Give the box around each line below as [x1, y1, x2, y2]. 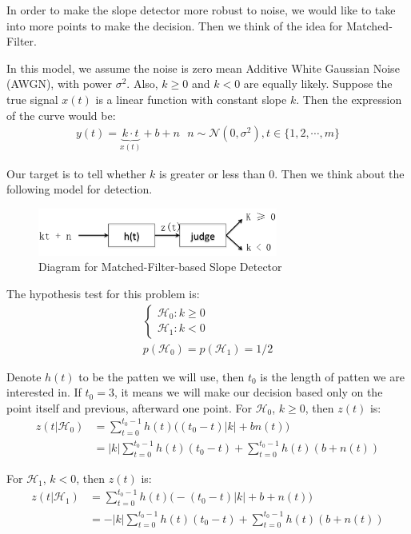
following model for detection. [6, 181, 153, 197]
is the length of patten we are [260, 368, 405, 385]
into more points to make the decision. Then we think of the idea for [6, 17, 343, 34]
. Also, [126, 75, 158, 92]
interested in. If [6, 384, 82, 400]
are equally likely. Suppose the [243, 75, 393, 92]
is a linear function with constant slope [95, 90, 287, 107]
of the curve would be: [6, 106, 116, 123]
